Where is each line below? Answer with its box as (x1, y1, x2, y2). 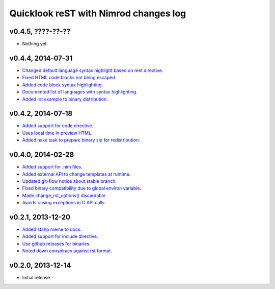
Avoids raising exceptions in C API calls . (22, 200, 106, 206)
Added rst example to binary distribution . (22, 96, 108, 102)
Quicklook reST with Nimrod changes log (9, 8, 186, 19)
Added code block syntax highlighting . (22, 82, 103, 88)
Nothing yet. (22, 41, 48, 47)
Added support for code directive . (22, 123, 94, 129)
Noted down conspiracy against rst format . (22, 248, 112, 254)
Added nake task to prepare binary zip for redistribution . (22, 137, 140, 143)
